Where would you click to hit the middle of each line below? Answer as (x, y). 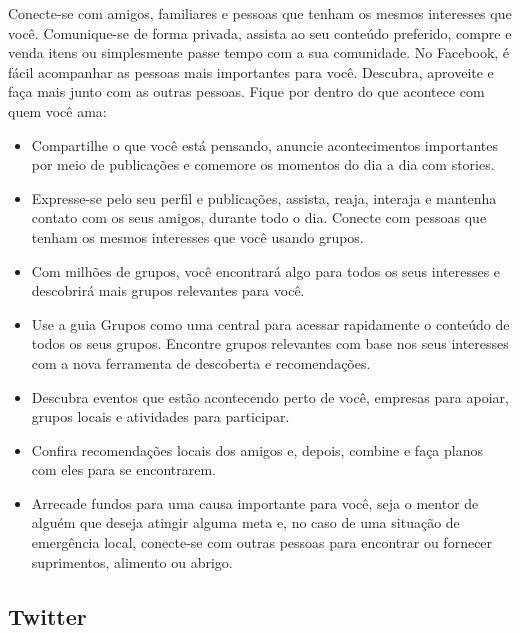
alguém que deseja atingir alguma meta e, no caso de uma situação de (245, 522)
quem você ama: (57, 110)
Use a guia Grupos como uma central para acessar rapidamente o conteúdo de (270, 323)
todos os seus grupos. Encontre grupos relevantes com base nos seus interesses (270, 343)
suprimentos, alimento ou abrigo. (132, 561)
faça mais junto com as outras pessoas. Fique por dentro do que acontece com (246, 91)
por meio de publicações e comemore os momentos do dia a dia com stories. (263, 164)
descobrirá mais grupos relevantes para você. (168, 290)
